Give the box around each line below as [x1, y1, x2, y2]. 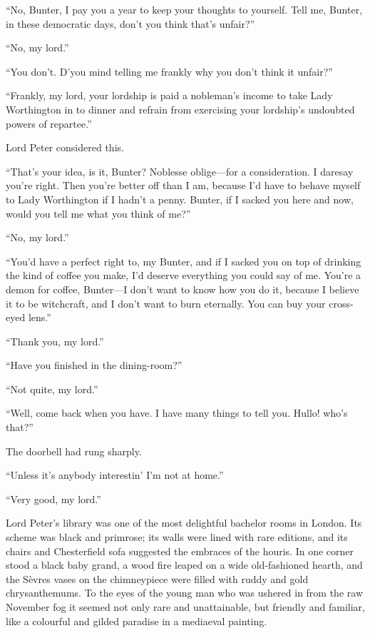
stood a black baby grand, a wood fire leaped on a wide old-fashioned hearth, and [6, 557, 363, 572]
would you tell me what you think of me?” [6, 206, 191, 221]
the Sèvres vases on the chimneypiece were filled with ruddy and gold [6, 571, 309, 586]
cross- [329, 295, 354, 310]
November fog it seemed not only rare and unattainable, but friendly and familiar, [6, 599, 365, 614]
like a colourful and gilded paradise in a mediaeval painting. [6, 613, 267, 628]
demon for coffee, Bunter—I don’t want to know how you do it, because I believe [6, 281, 359, 296]
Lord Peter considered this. [6, 140, 124, 155]
